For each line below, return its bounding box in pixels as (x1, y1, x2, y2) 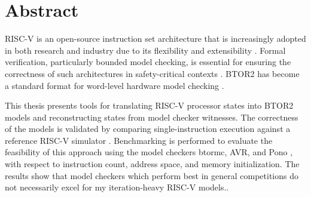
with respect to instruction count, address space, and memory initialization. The (5, 158, 300, 170)
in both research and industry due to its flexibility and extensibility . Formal (5, 44, 286, 56)
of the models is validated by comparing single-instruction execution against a (5, 122, 291, 135)
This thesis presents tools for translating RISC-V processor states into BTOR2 (5, 99, 294, 112)
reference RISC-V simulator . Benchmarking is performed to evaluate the (5, 134, 273, 146)
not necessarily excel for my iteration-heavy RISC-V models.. (5, 181, 229, 193)
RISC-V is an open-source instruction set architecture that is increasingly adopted (5, 32, 306, 45)
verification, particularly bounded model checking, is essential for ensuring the (5, 56, 291, 68)
